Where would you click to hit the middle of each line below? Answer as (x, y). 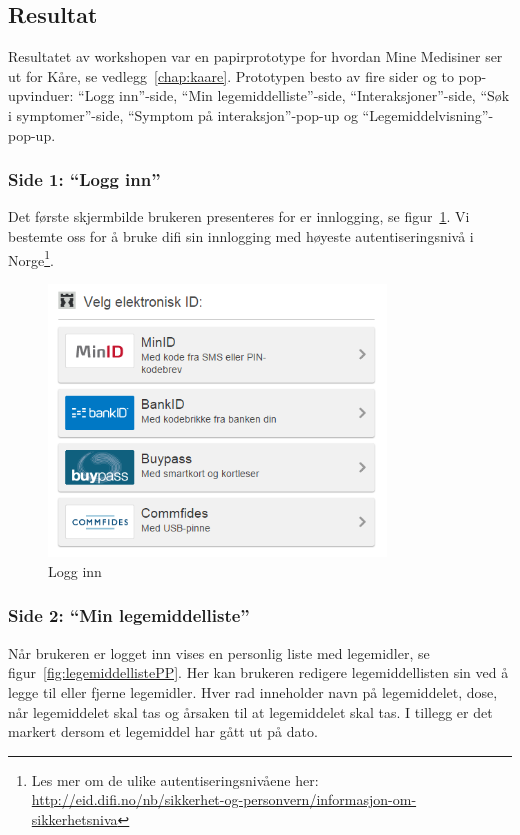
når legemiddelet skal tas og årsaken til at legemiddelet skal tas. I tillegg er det (250, 711)
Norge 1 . (31, 258)
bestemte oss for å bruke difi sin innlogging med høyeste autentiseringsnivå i (241, 235)
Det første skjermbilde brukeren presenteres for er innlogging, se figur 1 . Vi (239, 216)
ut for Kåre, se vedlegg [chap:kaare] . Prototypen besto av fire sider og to (231, 75)
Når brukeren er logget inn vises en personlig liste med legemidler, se (219, 652)
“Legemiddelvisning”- (428, 114)
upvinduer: (41, 95)
